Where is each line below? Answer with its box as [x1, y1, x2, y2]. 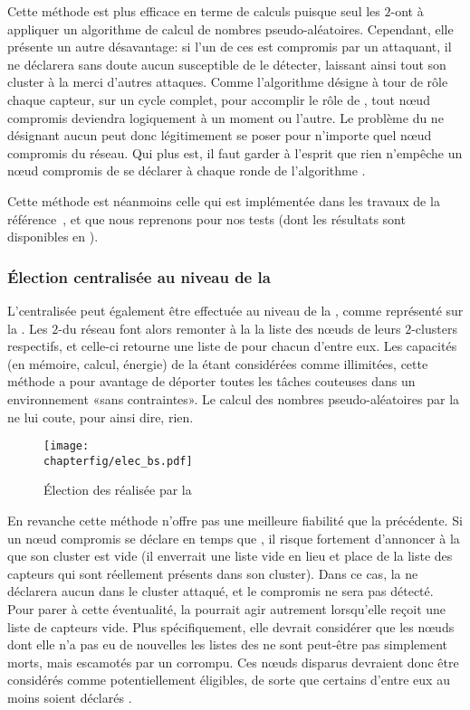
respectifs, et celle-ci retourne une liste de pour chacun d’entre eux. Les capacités [7, 336, 457, 355]
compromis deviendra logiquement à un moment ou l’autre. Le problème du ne [7, 108, 444, 127]
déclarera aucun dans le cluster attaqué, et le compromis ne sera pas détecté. [7, 582, 434, 601]
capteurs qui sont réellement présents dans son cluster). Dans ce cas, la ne [7, 563, 418, 582]
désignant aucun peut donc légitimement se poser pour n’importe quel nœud [7, 126, 432, 145]
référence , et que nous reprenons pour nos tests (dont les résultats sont [7, 209, 406, 228]
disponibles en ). [7, 227, 99, 246]
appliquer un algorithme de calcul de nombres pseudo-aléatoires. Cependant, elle [7, 19, 454, 38]
